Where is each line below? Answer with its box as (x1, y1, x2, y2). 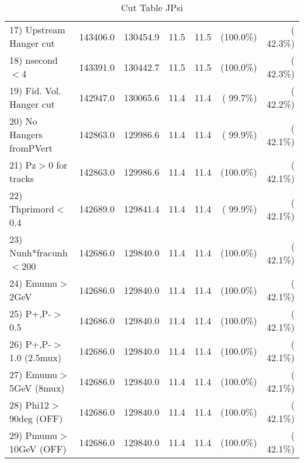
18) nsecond (9, 53, 58, 67)
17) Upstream (9, 23, 65, 36)
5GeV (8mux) (9, 381, 65, 395)
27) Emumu (9, 368, 58, 381)
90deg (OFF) (9, 411, 63, 425)
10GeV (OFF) (9, 442, 67, 455)
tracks (9, 172, 34, 185)
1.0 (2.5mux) (9, 351, 61, 364)
